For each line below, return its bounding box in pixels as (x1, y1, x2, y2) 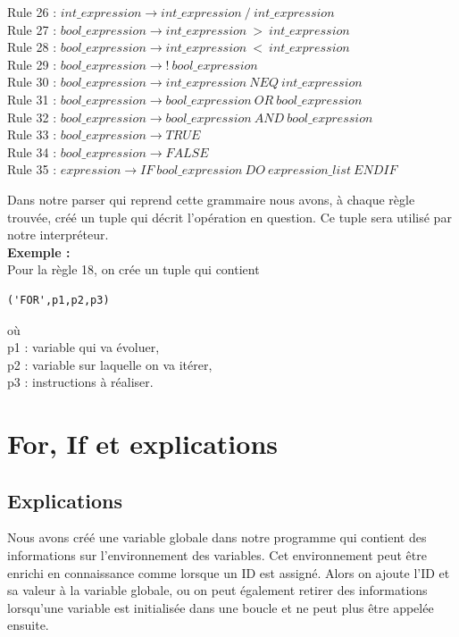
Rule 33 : (7, 125, 57, 144)
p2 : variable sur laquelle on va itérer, (7, 355, 213, 373)
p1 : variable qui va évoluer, (7, 338, 160, 356)
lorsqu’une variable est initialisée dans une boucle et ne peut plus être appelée (7, 598, 434, 616)
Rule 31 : (7, 89, 57, 108)
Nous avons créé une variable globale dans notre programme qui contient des (7, 528, 427, 547)
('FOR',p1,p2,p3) (7, 293, 110, 306)
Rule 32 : (7, 107, 57, 126)
